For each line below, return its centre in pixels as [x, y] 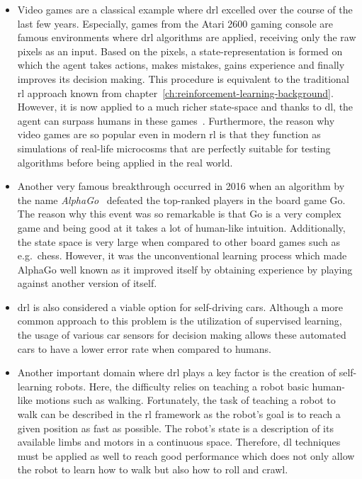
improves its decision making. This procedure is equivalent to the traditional [183, 78]
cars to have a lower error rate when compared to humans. [144, 348]
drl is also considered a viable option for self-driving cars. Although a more [180, 306]
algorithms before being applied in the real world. [125, 162]
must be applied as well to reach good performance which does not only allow [186, 455]
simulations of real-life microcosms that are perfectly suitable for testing [174, 148]
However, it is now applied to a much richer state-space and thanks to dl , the [185, 107]
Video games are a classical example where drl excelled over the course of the [185, 9]
